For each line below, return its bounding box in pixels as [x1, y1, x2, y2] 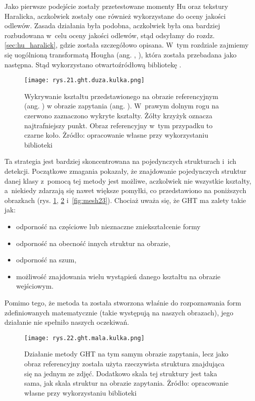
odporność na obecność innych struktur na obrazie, [16, 238, 170, 248]
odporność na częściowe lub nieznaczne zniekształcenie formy [16, 221, 201, 231]
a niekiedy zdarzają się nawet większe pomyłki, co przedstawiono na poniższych [4, 185, 247, 196]
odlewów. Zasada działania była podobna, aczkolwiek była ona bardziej [4, 20, 220, 31]
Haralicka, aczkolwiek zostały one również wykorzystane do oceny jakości [4, 10, 226, 21]
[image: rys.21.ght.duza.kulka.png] [24, 77, 145, 84]
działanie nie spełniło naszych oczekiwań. [4, 317, 129, 327]
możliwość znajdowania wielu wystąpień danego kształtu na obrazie [16, 271, 221, 281]
